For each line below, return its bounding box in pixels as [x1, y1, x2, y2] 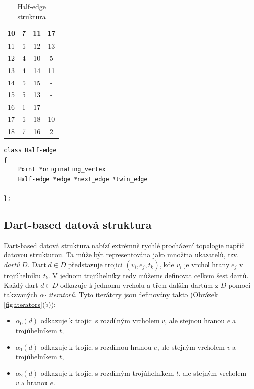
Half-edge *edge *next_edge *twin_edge [18, 175, 148, 183]
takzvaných [4, 289, 38, 300]
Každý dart [4, 279, 38, 290]
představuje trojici [68, 259, 123, 269]
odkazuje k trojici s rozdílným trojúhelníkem [40, 367, 174, 378]
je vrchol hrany [184, 259, 230, 269]
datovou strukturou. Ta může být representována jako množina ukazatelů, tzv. [4, 250, 239, 260]
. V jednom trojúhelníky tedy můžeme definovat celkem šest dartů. [48, 270, 249, 280]
